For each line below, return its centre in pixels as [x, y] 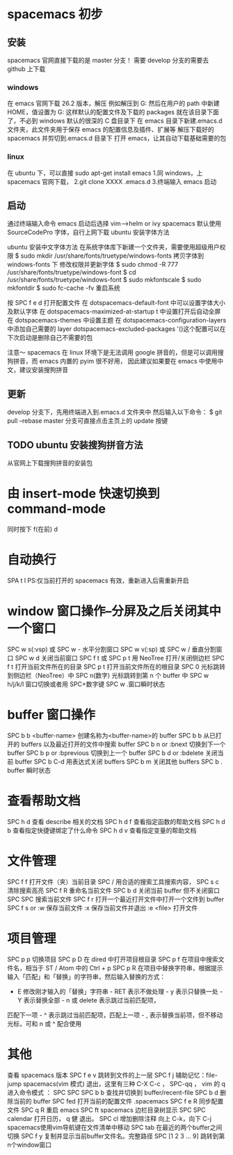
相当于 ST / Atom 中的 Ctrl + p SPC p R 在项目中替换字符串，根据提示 [124, 968]
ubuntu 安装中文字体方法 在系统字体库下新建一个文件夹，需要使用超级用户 [114, 247]
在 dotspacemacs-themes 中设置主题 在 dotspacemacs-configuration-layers [117, 320]
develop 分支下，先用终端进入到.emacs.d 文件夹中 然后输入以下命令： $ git [115, 412]
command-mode [57, 509]
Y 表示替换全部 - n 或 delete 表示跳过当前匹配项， [88, 1000]
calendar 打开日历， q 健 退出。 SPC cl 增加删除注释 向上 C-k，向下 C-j [110, 1118]
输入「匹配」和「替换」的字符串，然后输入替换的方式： [86, 977]
